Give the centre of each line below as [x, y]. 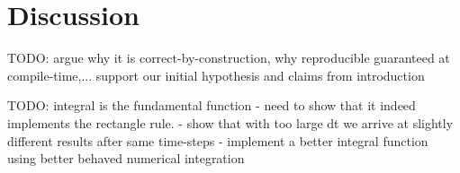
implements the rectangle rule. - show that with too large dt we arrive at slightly [230, 122]
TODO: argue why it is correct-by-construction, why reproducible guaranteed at [229, 58]
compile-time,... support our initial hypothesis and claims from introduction [216, 75]
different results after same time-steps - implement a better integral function [218, 140]
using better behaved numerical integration [126, 158]
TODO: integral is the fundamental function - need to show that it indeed [212, 105]
